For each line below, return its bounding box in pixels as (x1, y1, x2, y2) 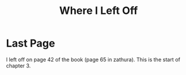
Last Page (6, 37, 56, 50)
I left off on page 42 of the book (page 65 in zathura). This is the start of (6, 56, 181, 63)
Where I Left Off (59, 4, 138, 17)
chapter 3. (6, 62, 31, 69)
